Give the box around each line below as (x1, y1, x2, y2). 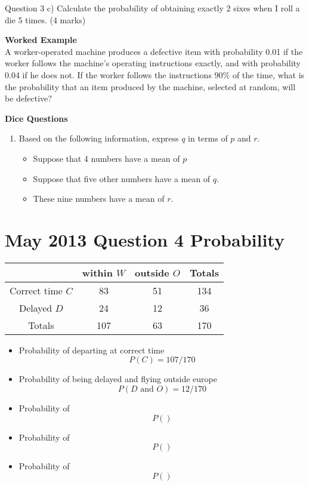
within (82, 265, 113, 279)
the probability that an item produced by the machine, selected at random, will (5, 80, 296, 93)
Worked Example (5, 33, 77, 46)
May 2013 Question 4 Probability (5, 227, 285, 251)
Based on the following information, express (18, 132, 179, 144)
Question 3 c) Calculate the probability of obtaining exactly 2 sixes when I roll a (5, 2, 300, 14)
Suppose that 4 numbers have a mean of (33, 152, 180, 164)
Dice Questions (5, 112, 68, 124)
